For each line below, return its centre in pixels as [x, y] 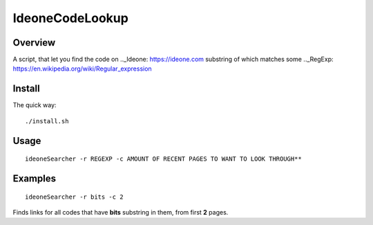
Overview [34, 43]
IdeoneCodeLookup [71, 18]
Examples [35, 178]
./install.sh [47, 121]
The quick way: [35, 105]
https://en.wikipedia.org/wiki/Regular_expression [82, 69]
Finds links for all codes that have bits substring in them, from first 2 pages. [121, 212]
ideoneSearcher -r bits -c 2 [74, 197]
